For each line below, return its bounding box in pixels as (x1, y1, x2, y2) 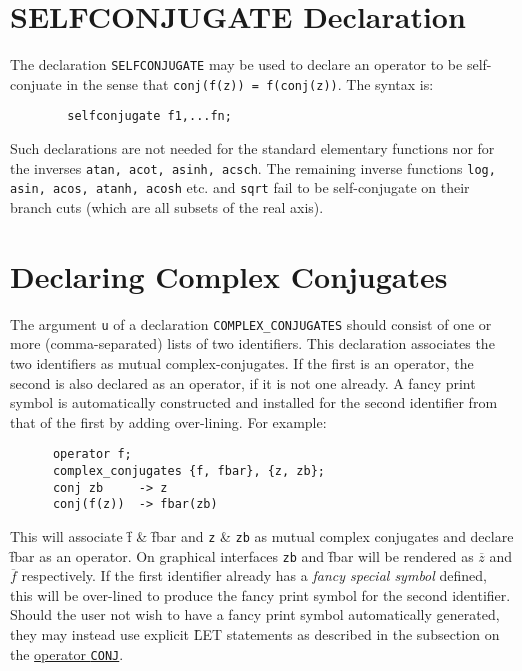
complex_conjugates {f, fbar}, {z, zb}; (52, 464, 325, 478)
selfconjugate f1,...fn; (67, 109, 232, 124)
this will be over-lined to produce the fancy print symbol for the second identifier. (10, 584, 511, 605)
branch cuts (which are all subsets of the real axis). (10, 197, 324, 217)
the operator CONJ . (10, 643, 124, 664)
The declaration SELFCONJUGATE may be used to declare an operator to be (10, 54, 463, 75)
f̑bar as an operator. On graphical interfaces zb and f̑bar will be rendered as (10, 545, 474, 566)
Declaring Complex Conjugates (10, 255, 448, 296)
